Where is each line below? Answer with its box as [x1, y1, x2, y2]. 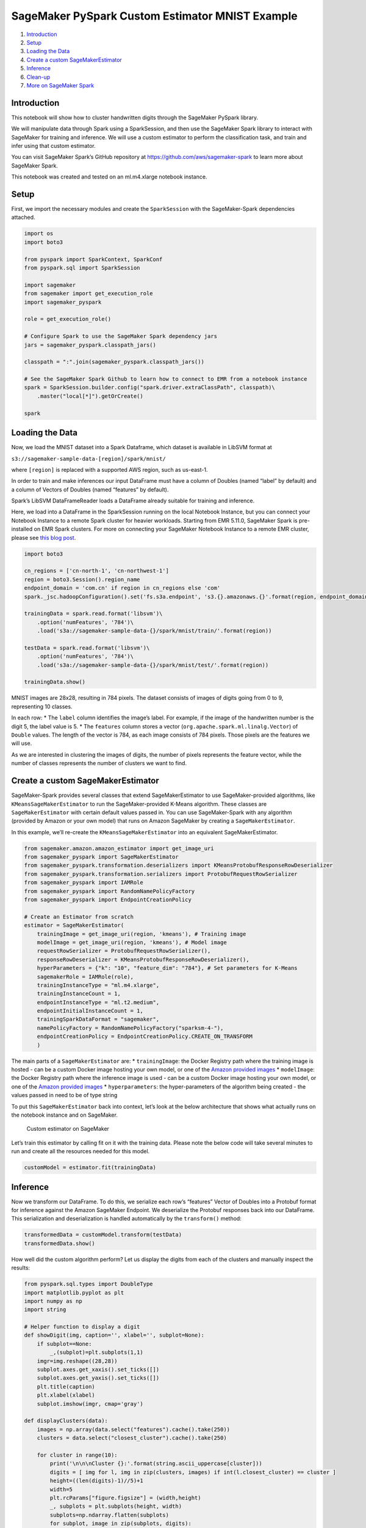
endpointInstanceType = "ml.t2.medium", [37, 999, 160, 1005]
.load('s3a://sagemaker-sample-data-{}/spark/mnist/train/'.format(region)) [37, 627, 272, 634]
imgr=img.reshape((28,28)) [37, 1357, 118, 1364]
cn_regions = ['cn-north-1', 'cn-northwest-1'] [24, 567, 169, 575]
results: [11, 1264, 30, 1271]
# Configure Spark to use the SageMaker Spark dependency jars [24, 333, 218, 340]
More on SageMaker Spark [26, 81, 95, 89]
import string [24, 1306, 66, 1313]
